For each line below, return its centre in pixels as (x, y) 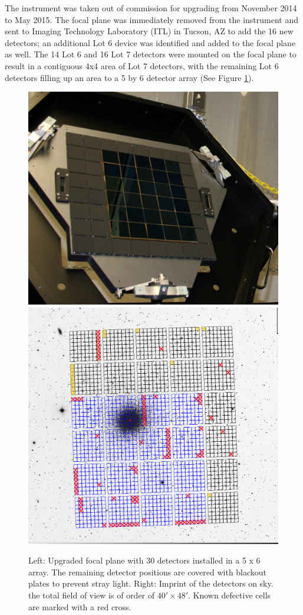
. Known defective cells (230, 595)
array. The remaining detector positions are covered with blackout (148, 572)
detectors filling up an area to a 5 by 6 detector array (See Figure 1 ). (129, 77)
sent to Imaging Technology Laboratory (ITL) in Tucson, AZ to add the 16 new (149, 31)
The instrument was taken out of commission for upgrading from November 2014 (151, 8)
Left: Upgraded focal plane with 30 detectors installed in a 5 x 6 (144, 560)
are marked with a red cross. (80, 606)
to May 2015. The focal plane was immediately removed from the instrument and (152, 19)
